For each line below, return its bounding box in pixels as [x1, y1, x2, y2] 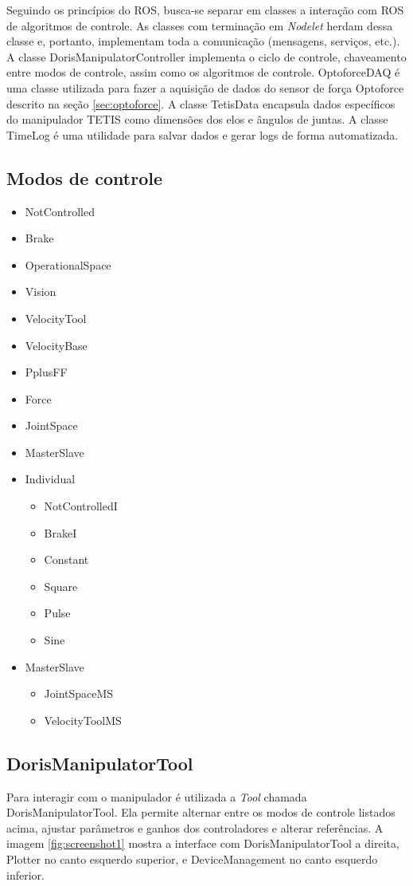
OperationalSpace [25, 256, 111, 273]
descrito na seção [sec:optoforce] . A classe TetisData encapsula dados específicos [6, 95, 395, 112]
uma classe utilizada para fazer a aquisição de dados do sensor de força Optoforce [6, 79, 404, 96]
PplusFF [25, 364, 68, 380]
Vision [25, 283, 56, 300]
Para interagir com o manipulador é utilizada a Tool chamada [6, 788, 307, 805]
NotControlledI [44, 498, 118, 514]
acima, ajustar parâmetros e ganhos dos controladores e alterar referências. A [6, 819, 384, 836]
